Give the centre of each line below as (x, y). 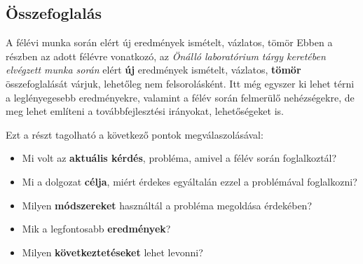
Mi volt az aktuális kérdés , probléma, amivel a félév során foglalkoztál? (179, 158)
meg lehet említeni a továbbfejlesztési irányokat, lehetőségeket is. (145, 111)
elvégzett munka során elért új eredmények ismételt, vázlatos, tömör (153, 70)
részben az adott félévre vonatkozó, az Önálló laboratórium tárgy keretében (166, 56)
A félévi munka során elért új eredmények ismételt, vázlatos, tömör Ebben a (169, 42)
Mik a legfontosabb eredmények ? (96, 229)
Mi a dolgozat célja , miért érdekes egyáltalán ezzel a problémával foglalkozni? (190, 181)
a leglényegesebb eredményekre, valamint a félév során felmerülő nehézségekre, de (180, 97)
